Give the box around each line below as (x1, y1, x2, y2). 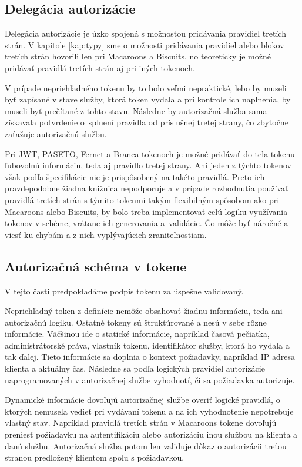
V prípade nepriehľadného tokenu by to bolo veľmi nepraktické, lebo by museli (5, 81, 287, 94)
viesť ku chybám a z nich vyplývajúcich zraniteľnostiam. (5, 228, 207, 240)
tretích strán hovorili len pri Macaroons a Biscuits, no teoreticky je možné (5, 50, 271, 62)
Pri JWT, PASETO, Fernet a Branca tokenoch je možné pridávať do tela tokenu (5, 147, 295, 160)
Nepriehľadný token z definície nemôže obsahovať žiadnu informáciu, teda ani (5, 304, 283, 317)
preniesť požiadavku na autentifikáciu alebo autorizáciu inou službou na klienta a (5, 428, 298, 440)
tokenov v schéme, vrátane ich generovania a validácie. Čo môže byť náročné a (5, 217, 288, 229)
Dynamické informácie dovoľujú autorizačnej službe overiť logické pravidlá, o (5, 393, 280, 406)
